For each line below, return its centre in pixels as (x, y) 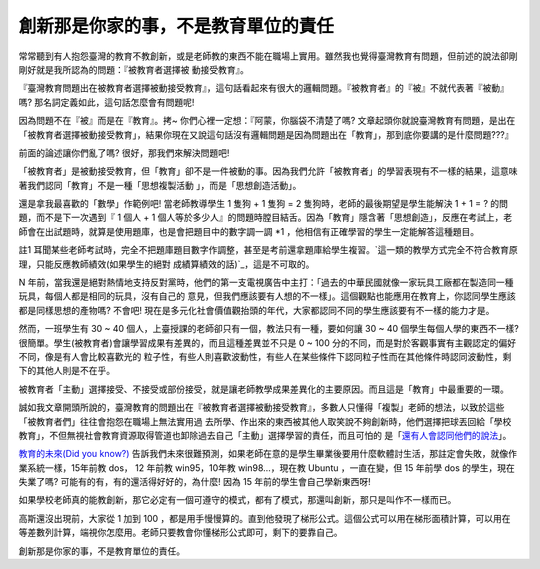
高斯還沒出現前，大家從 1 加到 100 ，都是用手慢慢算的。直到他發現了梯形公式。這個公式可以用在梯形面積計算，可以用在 (264, 518)
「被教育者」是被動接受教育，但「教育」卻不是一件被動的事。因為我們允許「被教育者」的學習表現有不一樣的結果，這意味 (268, 171)
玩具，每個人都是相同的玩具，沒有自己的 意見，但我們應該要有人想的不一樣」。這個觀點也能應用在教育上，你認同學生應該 (267, 296)
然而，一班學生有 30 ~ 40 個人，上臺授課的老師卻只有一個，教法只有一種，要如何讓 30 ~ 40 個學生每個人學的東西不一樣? (268, 329)
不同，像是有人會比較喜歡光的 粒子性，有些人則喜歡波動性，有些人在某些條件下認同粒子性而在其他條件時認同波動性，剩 (265, 356)
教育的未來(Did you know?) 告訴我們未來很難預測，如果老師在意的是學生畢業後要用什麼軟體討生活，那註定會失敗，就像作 (268, 454)
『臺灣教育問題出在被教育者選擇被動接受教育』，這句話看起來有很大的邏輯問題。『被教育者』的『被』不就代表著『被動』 (263, 88)
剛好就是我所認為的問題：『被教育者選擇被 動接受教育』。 (133, 69)
